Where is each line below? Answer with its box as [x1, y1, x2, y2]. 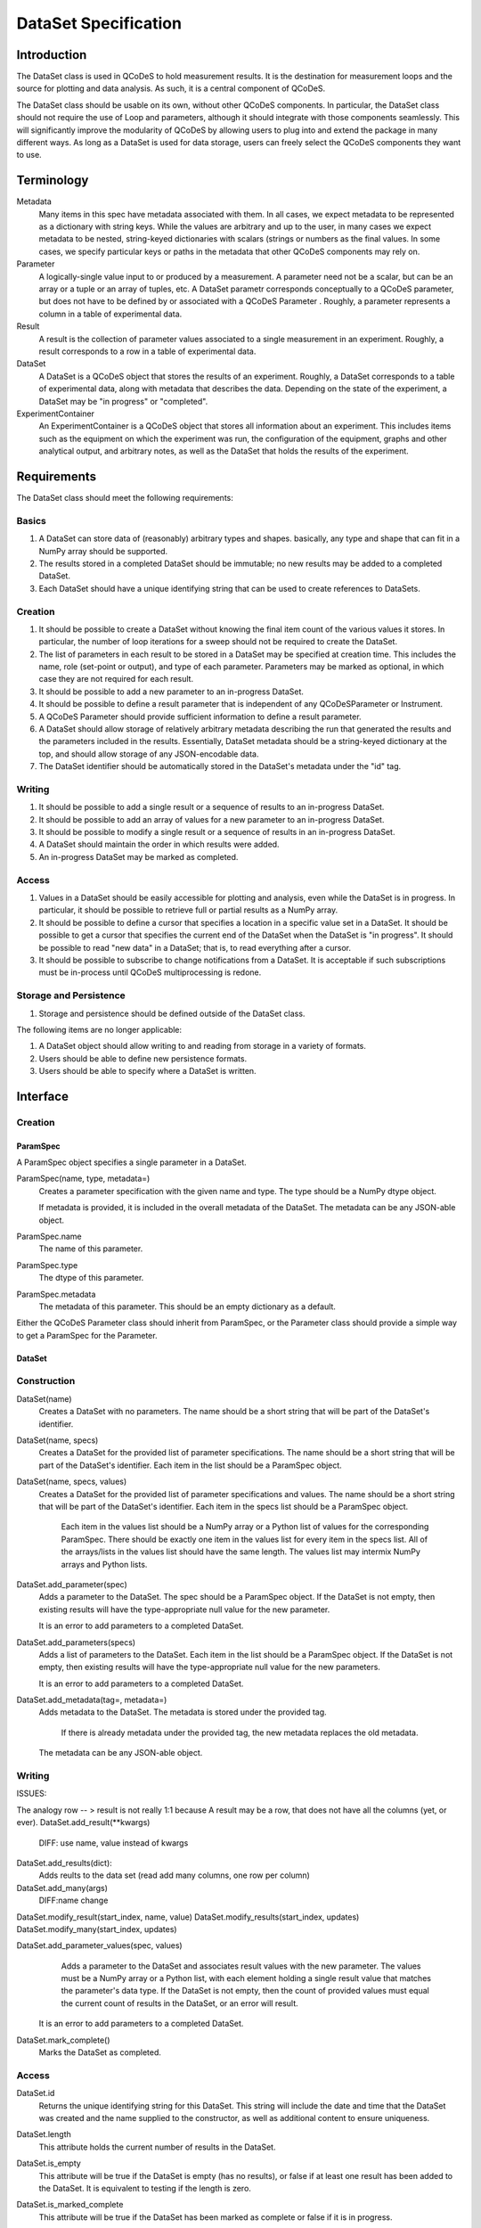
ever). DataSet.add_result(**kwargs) [16, 1817, 151, 1828]
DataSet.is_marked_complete [16, 2199, 124, 2210]
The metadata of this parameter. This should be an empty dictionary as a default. [38, 1301, 336, 1312]
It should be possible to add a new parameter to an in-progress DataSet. [38, 686, 305, 697]
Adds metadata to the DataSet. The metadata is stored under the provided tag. [38, 1707, 327, 1717]
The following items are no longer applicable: [16, 1024, 183, 1035]
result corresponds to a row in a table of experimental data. [38, 346, 257, 356]
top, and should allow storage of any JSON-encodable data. [38, 749, 259, 759]
